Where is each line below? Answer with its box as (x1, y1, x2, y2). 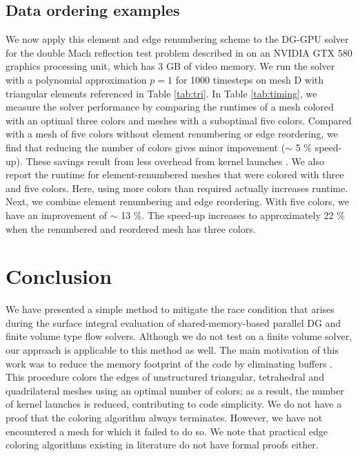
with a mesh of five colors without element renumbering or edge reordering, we (6, 126, 338, 141)
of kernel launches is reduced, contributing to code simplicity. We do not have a (6, 397, 342, 411)
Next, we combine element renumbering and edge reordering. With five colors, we (6, 194, 350, 209)
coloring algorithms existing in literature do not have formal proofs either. (6, 437, 319, 452)
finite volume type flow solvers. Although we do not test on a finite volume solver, (6, 329, 352, 343)
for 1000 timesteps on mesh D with (175, 72, 324, 86)
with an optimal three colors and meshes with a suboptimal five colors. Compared (6, 113, 352, 127)
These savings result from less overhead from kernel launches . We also (26, 153, 324, 168)
